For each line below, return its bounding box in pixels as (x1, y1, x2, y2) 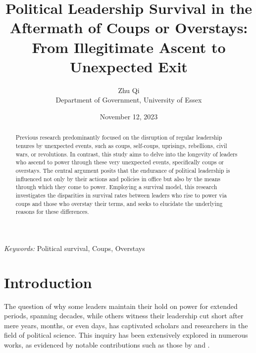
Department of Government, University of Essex (55, 95, 202, 105)
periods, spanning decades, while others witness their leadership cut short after (4, 310, 244, 321)
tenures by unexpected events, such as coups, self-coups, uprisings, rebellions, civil (15, 141, 227, 150)
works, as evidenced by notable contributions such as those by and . (4, 339, 210, 350)
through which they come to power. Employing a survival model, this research (15, 183, 217, 191)
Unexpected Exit (70, 56, 188, 76)
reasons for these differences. (15, 207, 89, 216)
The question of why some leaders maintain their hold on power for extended (4, 301, 238, 311)
